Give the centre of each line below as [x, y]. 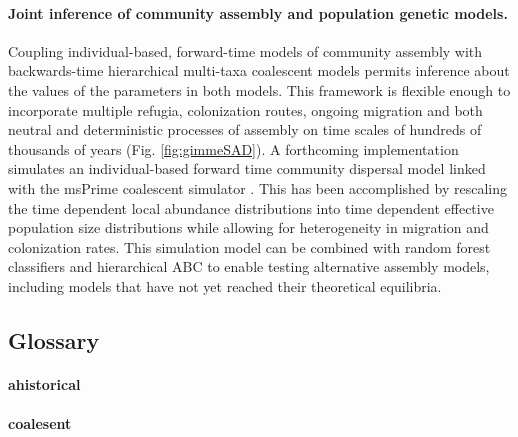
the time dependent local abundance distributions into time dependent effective [251, 207]
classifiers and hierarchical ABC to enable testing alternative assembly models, [249, 266]
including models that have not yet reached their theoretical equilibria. [225, 285]
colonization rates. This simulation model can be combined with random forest [249, 246]
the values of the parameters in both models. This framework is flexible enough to [259, 89]
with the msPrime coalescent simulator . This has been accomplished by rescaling [257, 187]
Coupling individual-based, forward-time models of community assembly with [245, 50]
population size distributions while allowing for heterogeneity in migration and [248, 227]
